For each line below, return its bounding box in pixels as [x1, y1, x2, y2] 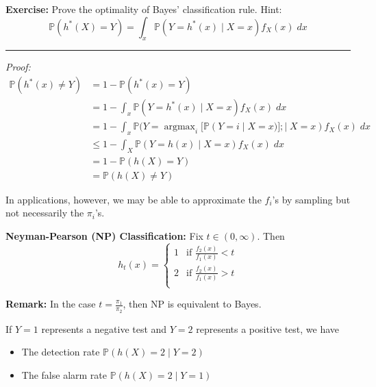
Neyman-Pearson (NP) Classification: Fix [5, 228, 203, 242]
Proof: [5, 60, 31, 74]
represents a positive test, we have [196, 321, 340, 336]
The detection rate [21, 345, 100, 359]
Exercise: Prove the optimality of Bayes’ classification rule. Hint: [5, 2, 282, 16]
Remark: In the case [5, 297, 96, 311]
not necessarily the [5, 205, 84, 220]
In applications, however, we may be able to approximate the [5, 192, 262, 206]
